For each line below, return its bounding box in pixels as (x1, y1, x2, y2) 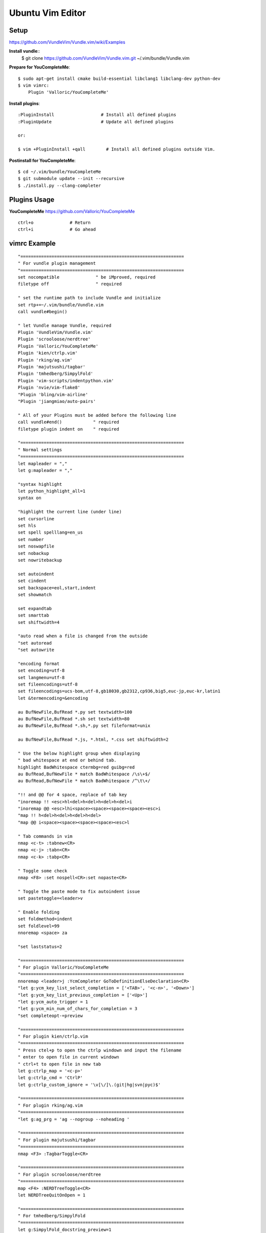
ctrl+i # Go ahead (18, 227, 96, 232)
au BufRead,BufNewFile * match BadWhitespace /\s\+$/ (18, 771, 150, 777)
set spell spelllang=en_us (18, 530, 83, 535)
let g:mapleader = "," (18, 468, 73, 473)
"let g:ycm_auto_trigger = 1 (18, 999, 88, 1005)
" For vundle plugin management (18, 260, 96, 266)
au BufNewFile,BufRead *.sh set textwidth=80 (18, 716, 130, 722)
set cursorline (18, 516, 55, 521)
